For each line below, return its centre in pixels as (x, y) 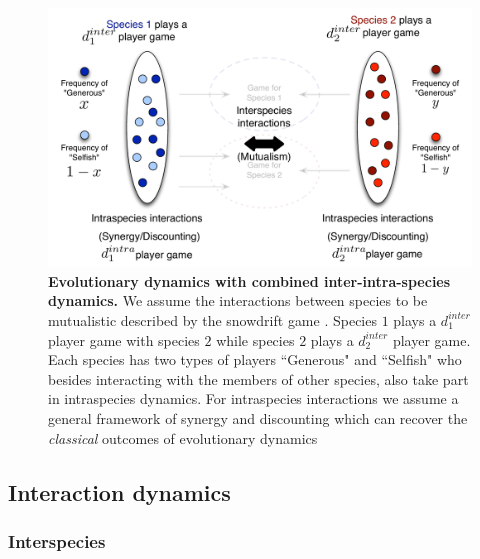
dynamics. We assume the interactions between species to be (238, 300)
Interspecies (57, 540)
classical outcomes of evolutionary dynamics (183, 437)
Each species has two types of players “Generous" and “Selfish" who (255, 359)
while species (255, 339)
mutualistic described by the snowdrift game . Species (212, 319)
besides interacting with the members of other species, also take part (258, 378)
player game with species (124, 339)
